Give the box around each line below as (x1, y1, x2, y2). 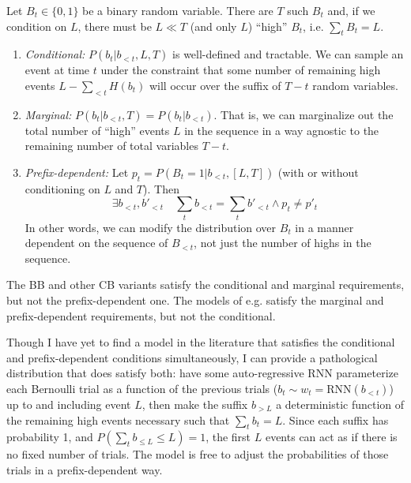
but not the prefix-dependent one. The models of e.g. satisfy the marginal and (6, 292, 384, 309)
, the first (205, 429, 251, 445)
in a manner (295, 219, 354, 235)
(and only (190, 17, 237, 34)
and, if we (327, 2, 375, 18)
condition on (6, 17, 67, 34)
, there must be (77, 17, 152, 34)
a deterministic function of (276, 396, 405, 413)
